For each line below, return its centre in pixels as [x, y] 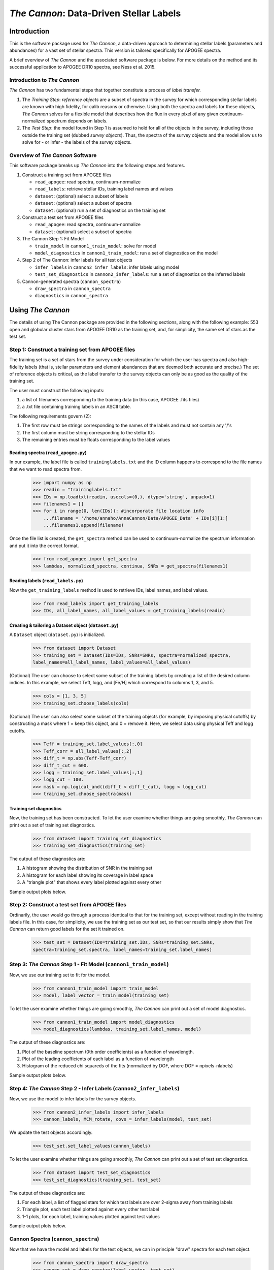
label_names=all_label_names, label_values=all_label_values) [112, 662]
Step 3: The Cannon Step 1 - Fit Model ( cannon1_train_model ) [89, 964]
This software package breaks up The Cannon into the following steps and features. [97, 166]
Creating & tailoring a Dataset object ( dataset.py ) [64, 625]
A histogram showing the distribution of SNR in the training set [87, 868]
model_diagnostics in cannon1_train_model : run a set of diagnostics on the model [126, 253]
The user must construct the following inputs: [57, 390]
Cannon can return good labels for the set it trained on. [67, 929]
